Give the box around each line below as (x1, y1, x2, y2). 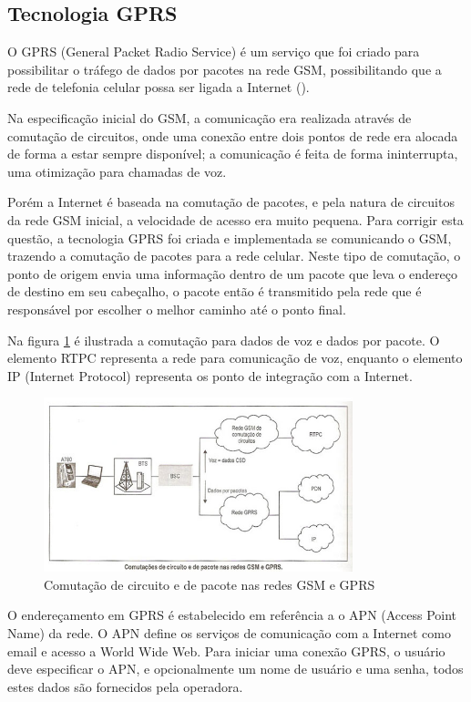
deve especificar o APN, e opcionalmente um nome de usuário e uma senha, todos (7, 659, 464, 678)
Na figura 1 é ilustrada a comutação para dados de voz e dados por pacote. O (7, 330, 440, 349)
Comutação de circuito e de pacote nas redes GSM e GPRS (44, 574, 375, 594)
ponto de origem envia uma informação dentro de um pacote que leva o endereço (7, 263, 458, 283)
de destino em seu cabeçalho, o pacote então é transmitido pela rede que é (7, 282, 422, 301)
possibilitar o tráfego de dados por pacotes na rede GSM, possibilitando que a (7, 59, 442, 78)
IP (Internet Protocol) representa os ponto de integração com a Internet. (7, 366, 413, 385)
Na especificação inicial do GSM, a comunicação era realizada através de (7, 108, 412, 127)
